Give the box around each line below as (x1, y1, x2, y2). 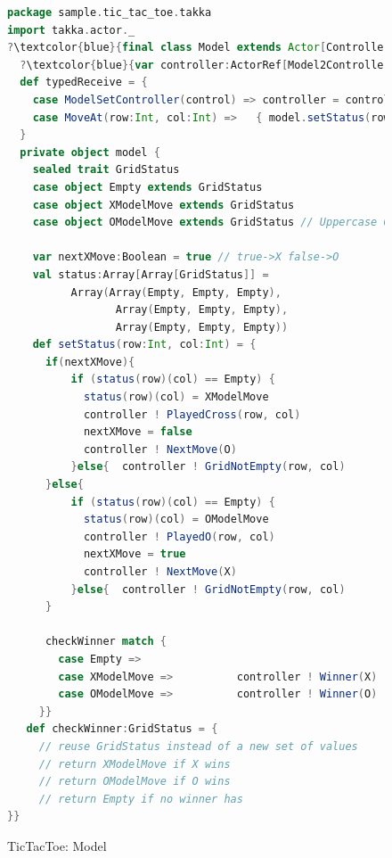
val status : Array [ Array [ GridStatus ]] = (32, 268, 269, 281)
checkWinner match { (45, 635, 167, 648)
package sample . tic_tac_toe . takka (7, 6, 212, 19)
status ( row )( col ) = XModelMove (83, 391, 269, 404)
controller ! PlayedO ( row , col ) (83, 530, 275, 543)
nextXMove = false (83, 425, 192, 439)
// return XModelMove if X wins (38, 757, 231, 771)
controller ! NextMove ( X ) (83, 565, 237, 578)
